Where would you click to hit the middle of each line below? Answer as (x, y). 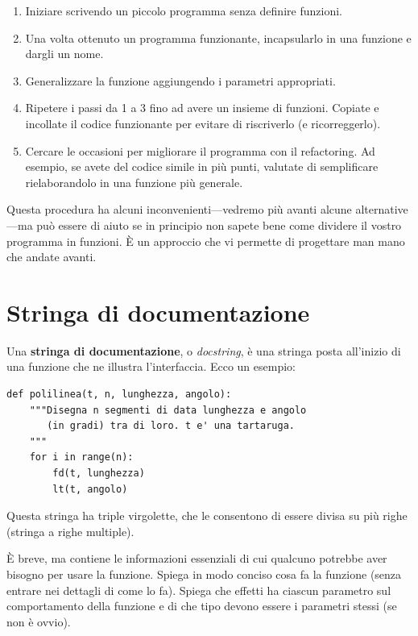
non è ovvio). (39, 621)
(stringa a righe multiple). (70, 531)
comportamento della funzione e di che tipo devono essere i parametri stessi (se (202, 606)
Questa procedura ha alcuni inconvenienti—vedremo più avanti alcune (179, 209)
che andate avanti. (52, 257)
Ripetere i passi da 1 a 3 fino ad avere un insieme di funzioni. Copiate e (202, 108)
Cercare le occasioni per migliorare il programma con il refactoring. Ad (200, 150)
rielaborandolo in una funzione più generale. (134, 182)
